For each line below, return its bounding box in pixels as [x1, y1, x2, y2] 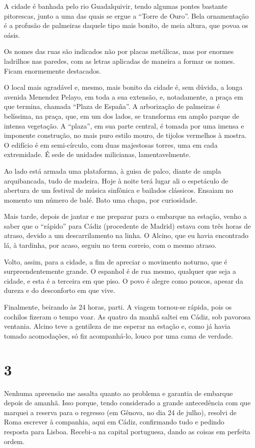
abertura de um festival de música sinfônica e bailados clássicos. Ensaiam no [4, 185, 233, 195]
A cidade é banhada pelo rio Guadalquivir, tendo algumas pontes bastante [4, 1, 228, 11]
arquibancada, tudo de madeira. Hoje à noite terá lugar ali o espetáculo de [4, 175, 229, 185]
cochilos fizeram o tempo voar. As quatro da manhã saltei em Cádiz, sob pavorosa [4, 311, 251, 321]
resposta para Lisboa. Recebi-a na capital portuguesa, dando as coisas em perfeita [4, 426, 251, 436]
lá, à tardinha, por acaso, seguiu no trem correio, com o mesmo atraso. [4, 240, 217, 250]
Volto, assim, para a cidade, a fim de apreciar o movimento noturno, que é [4, 256, 228, 266]
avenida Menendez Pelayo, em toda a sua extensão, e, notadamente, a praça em [4, 91, 243, 102]
